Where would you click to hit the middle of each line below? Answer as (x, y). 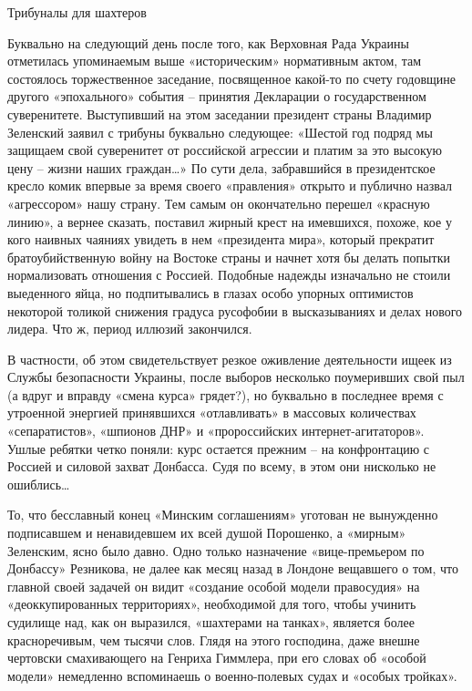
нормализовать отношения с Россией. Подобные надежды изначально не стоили (229, 275)
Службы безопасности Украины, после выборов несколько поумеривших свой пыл (236, 377)
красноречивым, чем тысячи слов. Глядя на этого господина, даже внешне (214, 639)
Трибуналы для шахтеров (77, 12)
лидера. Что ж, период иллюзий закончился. (130, 329)
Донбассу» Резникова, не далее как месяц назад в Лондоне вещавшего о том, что (233, 568)
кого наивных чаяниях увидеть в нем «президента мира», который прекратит (221, 239)
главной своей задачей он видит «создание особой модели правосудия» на (214, 586)
